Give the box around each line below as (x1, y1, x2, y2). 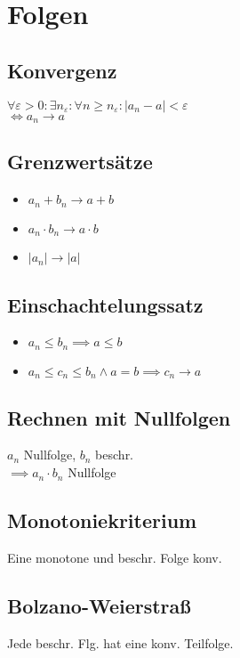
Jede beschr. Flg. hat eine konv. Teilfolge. (7, 633, 234, 652)
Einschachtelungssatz (7, 290, 204, 318)
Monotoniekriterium (7, 507, 197, 534)
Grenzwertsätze (7, 148, 153, 175)
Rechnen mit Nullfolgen (7, 403, 231, 431)
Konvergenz (7, 56, 117, 84)
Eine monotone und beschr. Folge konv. (7, 548, 222, 566)
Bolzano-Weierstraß (7, 591, 191, 619)
